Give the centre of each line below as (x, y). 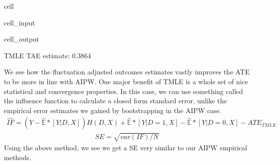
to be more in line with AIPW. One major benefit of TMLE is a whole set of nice (126, 81)
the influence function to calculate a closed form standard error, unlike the (116, 101)
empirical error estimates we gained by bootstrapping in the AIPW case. (113, 110)
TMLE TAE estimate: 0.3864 (48, 55)
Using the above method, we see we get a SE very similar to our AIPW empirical (126, 147)
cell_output (22, 39)
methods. (18, 157)
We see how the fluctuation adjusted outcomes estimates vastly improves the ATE (127, 72)
